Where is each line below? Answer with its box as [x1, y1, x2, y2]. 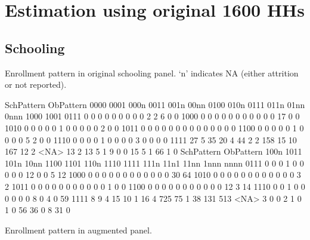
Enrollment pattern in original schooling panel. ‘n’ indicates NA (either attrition [5, 66, 299, 79]
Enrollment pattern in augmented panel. [5, 223, 152, 236]
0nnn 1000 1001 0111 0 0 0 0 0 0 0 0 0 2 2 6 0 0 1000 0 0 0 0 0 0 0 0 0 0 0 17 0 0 [5, 110, 300, 122]
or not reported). [5, 78, 67, 91]
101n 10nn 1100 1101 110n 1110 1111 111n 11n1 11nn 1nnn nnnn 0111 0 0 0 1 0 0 [5, 156, 304, 169]
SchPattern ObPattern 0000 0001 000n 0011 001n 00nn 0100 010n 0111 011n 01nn [5, 98, 305, 110]
